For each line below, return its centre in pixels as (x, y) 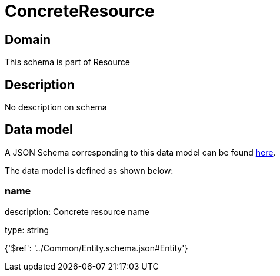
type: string (27, 230)
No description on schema (56, 107)
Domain (28, 39)
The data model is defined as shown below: (89, 170)
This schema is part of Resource (67, 62)
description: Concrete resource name (77, 211)
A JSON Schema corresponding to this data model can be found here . (140, 152)
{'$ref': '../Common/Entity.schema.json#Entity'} (96, 248)
